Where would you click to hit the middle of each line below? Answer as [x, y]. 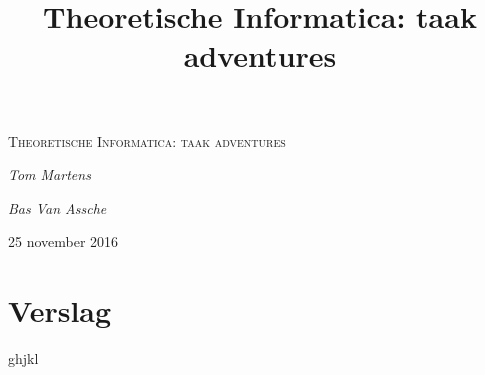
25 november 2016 [63, 241]
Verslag [60, 310]
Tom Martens [49, 174]
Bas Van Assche [57, 207]
